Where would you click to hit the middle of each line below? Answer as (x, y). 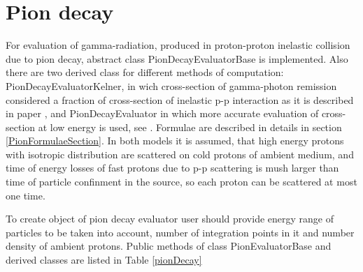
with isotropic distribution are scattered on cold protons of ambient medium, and (180, 154)
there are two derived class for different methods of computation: (145, 72)
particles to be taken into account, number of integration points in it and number (180, 232)
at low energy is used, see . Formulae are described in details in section (190, 127)
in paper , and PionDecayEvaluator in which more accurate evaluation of (162, 113)
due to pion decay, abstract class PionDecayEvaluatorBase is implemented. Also (177, 58)
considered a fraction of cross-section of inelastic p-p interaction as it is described (180, 99)
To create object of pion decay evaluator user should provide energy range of (170, 219)
